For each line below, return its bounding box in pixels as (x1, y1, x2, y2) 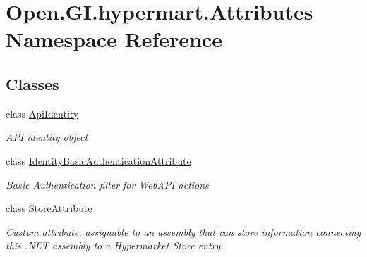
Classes (6, 73, 59, 94)
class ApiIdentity (6, 106, 79, 120)
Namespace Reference (6, 25, 222, 54)
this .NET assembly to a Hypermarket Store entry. (6, 238, 224, 253)
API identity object (6, 130, 88, 144)
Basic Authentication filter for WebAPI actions (6, 177, 209, 192)
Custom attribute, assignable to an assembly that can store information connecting (6, 224, 361, 239)
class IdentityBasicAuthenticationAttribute (6, 153, 191, 168)
